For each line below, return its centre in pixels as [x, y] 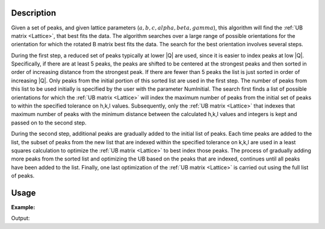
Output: [20, 218]
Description [34, 13]
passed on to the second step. [49, 123]
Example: [23, 207]
